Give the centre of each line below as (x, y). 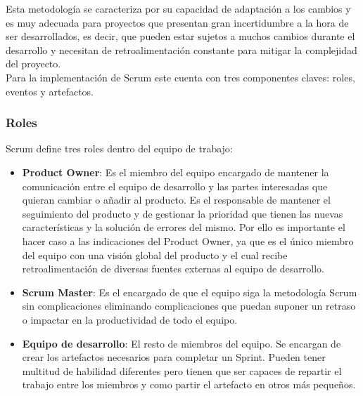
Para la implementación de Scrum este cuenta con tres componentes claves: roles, (180, 77)
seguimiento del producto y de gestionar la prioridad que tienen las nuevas (183, 213)
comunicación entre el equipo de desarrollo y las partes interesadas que (175, 186)
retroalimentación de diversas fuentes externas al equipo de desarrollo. (173, 269)
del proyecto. (33, 64)
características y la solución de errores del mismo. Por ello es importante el (184, 227)
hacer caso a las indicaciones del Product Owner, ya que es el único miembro (188, 240)
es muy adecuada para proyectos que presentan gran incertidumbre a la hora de (177, 22)
